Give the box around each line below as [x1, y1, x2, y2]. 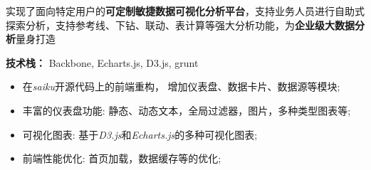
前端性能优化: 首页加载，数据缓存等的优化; [22, 151, 221, 166]
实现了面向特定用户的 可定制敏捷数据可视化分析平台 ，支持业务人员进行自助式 [6, 4, 365, 18]
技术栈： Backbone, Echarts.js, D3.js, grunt [6, 55, 199, 70]
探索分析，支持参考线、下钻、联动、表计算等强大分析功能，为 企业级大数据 [6, 17, 355, 32]
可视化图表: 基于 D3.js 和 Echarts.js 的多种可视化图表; [22, 127, 258, 142]
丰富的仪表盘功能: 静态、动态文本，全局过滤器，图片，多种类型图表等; [22, 102, 351, 117]
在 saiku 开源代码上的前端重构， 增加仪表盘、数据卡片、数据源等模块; [22, 79, 340, 94]
